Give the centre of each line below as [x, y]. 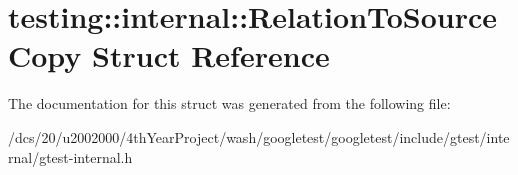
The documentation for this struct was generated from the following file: [229, 103]
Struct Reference [211, 55]
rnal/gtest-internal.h [70, 156]
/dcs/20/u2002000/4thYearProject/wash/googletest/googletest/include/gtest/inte [259, 136]
